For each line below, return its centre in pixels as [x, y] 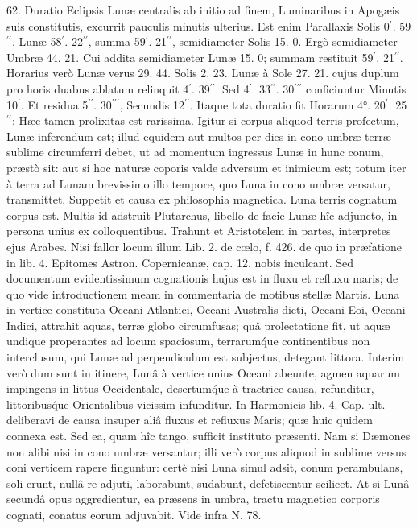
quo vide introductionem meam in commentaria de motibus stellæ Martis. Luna [203, 293]
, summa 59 [117, 41]
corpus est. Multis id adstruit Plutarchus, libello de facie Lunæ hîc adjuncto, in [202, 214]
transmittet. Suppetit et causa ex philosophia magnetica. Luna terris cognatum [202, 199]
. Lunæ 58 [37, 41]
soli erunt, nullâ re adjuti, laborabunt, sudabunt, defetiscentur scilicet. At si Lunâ [208, 483]
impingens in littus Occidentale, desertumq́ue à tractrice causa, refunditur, [190, 388]
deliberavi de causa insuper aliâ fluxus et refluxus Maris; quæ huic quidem [190, 420]
